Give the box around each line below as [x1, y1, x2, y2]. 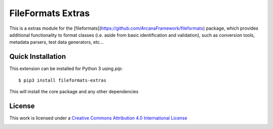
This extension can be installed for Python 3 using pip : [9, 66, 123, 72]
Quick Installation [9, 52, 66, 61]
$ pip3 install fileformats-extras [18, 77, 107, 83]
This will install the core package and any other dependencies [9, 89, 139, 95]
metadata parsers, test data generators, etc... [9, 39, 104, 45]
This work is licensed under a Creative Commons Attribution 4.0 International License [9, 115, 188, 121]
